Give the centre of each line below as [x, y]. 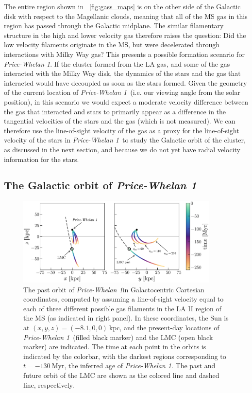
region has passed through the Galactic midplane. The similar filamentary [114, 26]
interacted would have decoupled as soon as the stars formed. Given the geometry [126, 82]
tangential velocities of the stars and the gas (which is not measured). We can [120, 121]
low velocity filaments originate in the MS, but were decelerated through [112, 45]
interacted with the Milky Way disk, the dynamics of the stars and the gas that [122, 73]
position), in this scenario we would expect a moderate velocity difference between [126, 101]
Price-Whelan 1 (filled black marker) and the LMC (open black [118, 337]
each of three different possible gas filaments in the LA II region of [122, 308]
